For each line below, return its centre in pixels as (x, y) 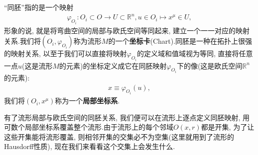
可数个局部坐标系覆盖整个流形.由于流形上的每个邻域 (89, 127)
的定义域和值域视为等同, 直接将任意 (195, 53)
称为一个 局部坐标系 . (87, 101)
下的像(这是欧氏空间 (209, 65)
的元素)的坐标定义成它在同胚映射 (113, 65)
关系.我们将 (22, 41)
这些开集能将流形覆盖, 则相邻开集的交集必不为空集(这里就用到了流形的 (119, 136)
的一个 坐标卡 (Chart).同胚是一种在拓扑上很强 (180, 41)
